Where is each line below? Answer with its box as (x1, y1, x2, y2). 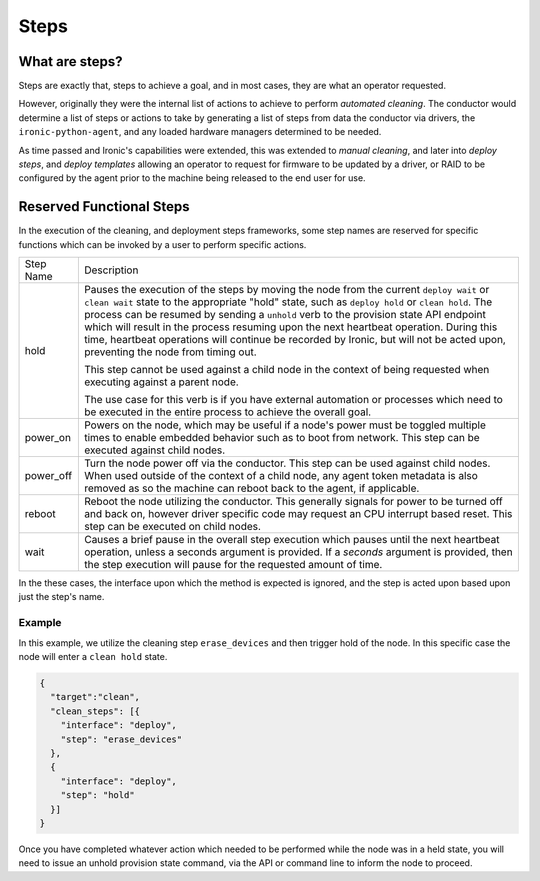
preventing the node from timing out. (83, 345, 257, 359)
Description (83, 263, 139, 277)
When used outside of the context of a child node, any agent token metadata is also (83, 469, 479, 483)
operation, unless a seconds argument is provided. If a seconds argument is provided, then (83, 545, 514, 559)
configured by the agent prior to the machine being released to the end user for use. (18, 172, 366, 184)
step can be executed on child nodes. (83, 520, 262, 534)
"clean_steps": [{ (50, 705, 140, 717)
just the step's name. (18, 591, 105, 603)
